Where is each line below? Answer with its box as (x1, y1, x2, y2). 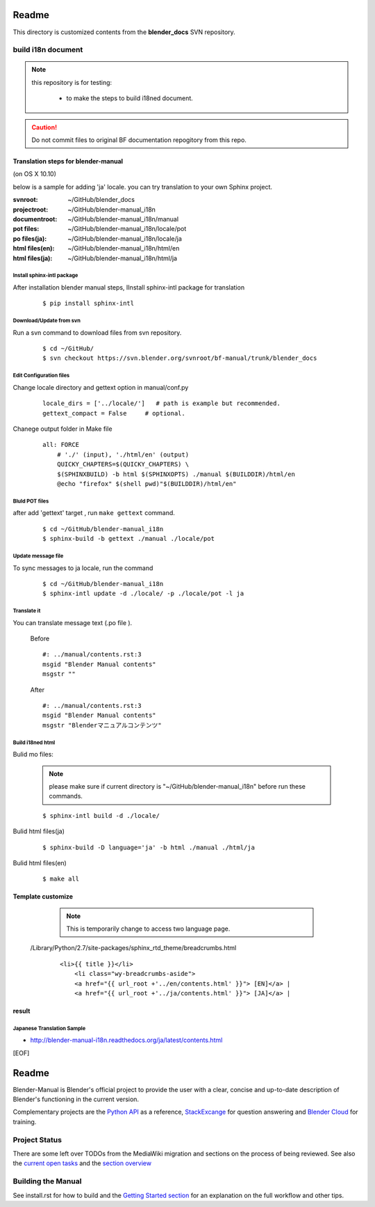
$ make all (42, 875, 80, 883)
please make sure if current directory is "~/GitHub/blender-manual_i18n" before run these (49, 782, 306, 790)
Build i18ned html (12, 739, 56, 746)
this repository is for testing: (31, 78, 112, 86)
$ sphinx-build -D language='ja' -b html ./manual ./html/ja (42, 843, 255, 851)
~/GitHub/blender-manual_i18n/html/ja (67, 254, 177, 262)
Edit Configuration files (12, 372, 70, 379)
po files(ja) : (12, 234, 47, 243)
